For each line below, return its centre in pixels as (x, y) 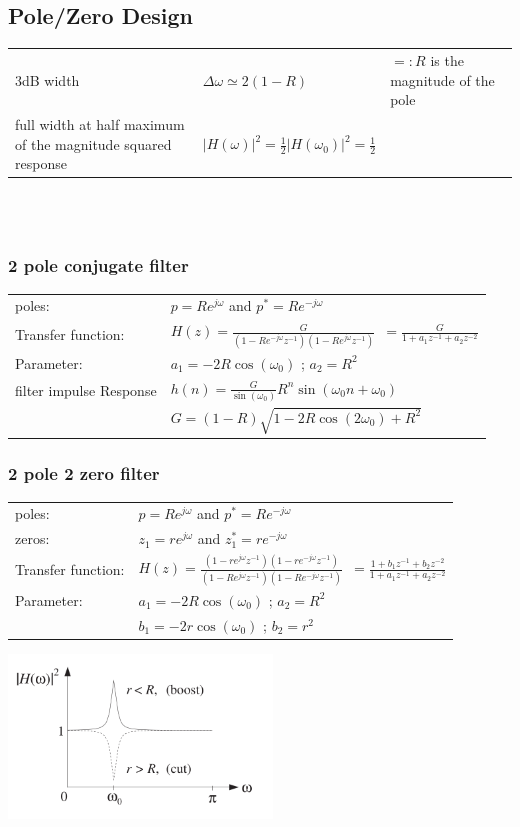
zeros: (32, 538)
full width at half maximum (100, 123)
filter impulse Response (86, 389)
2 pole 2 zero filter (84, 473)
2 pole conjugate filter (98, 265)
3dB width (47, 79)
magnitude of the (442, 79)
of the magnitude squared (93, 143)
